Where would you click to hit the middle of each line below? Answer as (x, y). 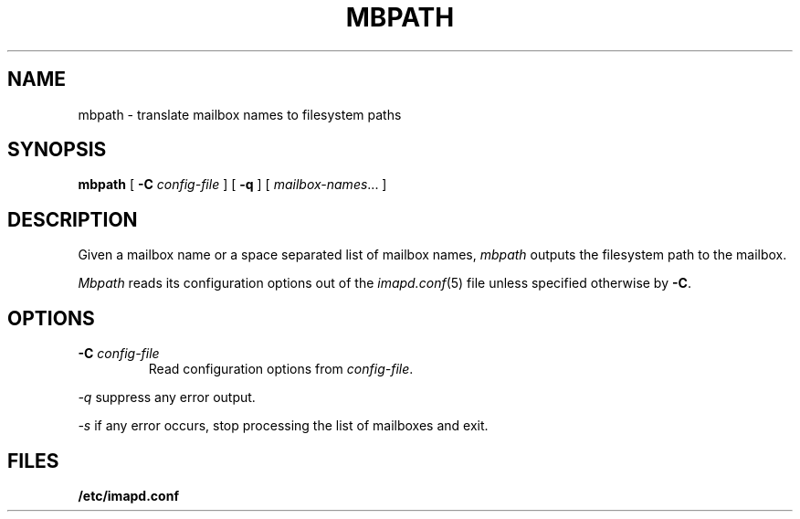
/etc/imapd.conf (128, 495)
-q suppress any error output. (167, 397)
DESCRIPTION (73, 219)
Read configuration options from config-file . (281, 369)
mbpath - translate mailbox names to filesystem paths (240, 114)
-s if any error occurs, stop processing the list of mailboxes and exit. (283, 426)
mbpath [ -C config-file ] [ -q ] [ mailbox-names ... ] (232, 185)
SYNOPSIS (57, 150)
